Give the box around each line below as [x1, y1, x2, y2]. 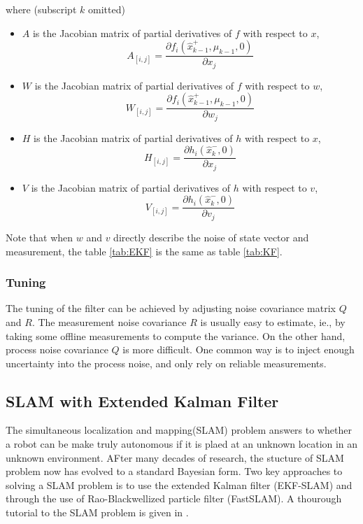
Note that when [6, 229, 73, 244]
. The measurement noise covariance [31, 314, 187, 329]
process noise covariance [6, 342, 108, 357]
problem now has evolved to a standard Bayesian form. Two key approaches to [6, 464, 343, 479]
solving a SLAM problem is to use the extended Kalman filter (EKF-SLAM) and [6, 477, 353, 492]
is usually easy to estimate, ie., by [200, 314, 346, 329]
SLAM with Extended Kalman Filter [6, 390, 279, 411]
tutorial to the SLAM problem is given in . [6, 505, 189, 520]
